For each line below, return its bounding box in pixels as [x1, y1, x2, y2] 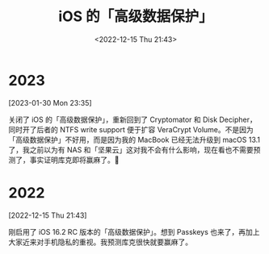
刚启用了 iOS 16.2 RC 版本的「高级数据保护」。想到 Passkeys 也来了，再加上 [8, 227, 260, 236]
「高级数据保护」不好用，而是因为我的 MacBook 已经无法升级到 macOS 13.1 [8, 135, 261, 144]
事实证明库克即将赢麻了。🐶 [29, 155, 120, 164]
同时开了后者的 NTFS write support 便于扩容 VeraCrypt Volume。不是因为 [8, 124, 254, 134]
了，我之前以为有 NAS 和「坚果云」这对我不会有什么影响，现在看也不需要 [8, 144, 254, 154]
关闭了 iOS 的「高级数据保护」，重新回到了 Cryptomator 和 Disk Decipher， [8, 115, 257, 124]
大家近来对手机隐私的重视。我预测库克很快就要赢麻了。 [8, 237, 192, 247]
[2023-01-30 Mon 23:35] [8, 98, 92, 107]
